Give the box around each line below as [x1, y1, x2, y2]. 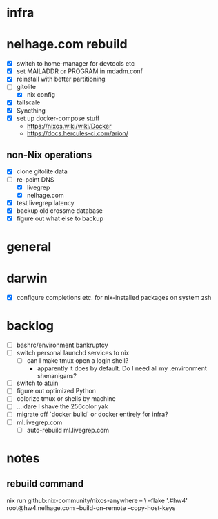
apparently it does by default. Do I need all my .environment [37, 364, 208, 372]
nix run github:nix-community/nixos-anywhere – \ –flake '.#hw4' [6, 496, 188, 504]
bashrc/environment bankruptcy [16, 341, 108, 349]
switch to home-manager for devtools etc [16, 59, 135, 68]
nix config [26, 91, 56, 99]
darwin [6, 271, 48, 286]
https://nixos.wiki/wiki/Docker [26, 122, 112, 130]
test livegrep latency [16, 198, 75, 207]
